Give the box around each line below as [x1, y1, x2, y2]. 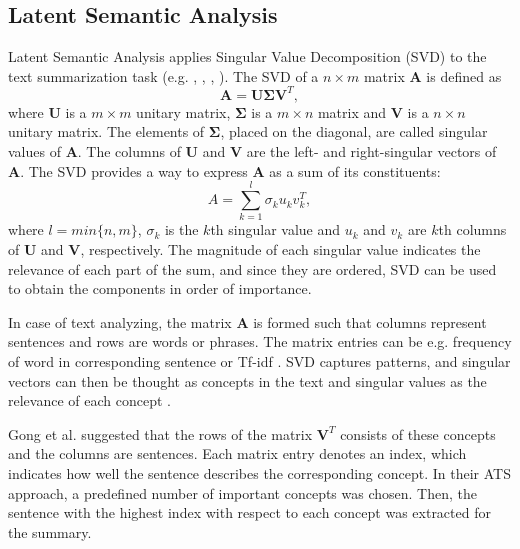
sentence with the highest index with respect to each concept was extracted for [8, 502, 491, 523]
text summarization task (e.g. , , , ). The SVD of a [8, 65, 319, 86]
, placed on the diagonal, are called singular [220, 121, 488, 142]
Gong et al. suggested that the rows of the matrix [8, 423, 313, 444]
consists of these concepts [340, 423, 496, 444]
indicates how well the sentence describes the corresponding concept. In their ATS [8, 462, 511, 483]
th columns [438, 219, 507, 240]
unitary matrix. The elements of [8, 121, 205, 142]
